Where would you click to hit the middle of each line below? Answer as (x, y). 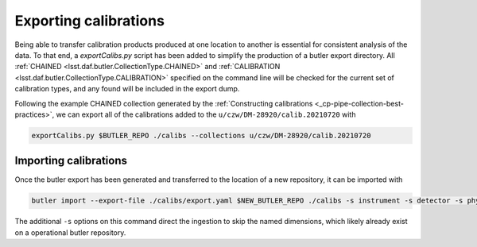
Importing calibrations (71, 161)
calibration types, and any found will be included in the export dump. (127, 89)
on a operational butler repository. (70, 232)
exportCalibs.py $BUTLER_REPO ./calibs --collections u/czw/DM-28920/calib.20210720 (201, 135)
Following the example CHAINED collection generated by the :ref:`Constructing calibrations (164, 103)
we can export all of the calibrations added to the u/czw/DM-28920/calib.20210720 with (206, 114)
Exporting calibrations (89, 21)
